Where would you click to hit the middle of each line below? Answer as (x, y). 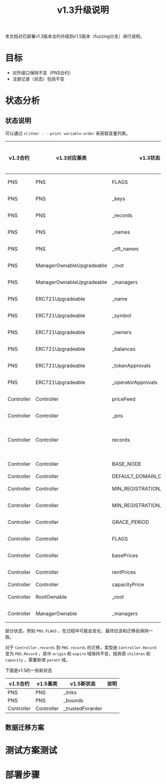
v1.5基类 (47, 684)
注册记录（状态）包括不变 (38, 79)
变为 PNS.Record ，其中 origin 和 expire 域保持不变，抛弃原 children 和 (78, 654)
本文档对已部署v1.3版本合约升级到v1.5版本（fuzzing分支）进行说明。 (75, 36)
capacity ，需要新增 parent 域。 (38, 660)
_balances (124, 349)
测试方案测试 (31, 750)
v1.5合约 (19, 684)
